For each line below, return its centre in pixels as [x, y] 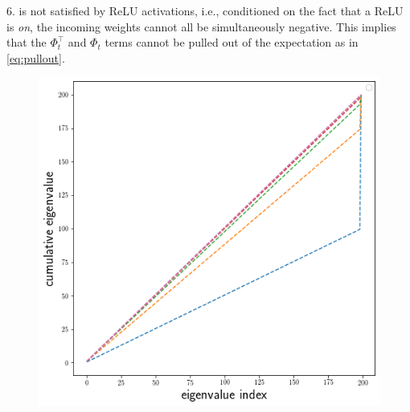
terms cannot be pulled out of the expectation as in [232, 42]
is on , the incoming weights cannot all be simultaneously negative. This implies [201, 26]
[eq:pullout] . [36, 57]
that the [27, 42]
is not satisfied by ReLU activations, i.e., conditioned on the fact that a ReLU [211, 10]
